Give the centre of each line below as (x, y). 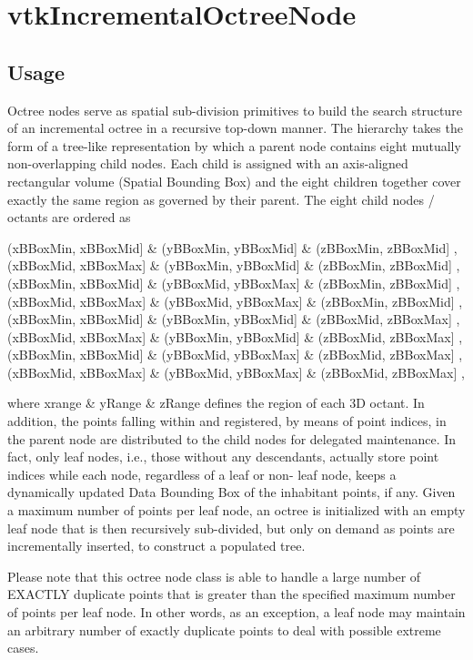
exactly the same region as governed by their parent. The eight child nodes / (221, 199)
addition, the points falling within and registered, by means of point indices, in (227, 421)
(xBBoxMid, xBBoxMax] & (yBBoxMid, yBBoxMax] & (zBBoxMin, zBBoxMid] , (235, 301)
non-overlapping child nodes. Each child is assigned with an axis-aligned (208, 163)
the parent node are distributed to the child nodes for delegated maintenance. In (232, 438)
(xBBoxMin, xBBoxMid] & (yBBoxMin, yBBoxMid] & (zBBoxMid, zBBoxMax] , (234, 319)
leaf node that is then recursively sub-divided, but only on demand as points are (231, 528)
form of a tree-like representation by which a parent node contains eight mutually (234, 145)
